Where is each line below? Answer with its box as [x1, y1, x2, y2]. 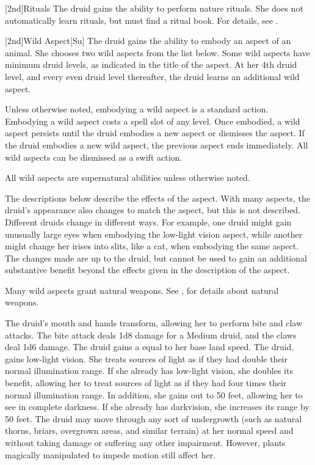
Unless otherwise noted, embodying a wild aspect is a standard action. [5, 103, 269, 115]
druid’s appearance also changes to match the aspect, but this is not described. [5, 203, 301, 216]
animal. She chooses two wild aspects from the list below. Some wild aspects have [5, 46, 310, 59]
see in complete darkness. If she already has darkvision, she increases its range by [5, 400, 310, 413]
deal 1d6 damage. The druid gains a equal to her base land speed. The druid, [5, 340, 294, 353]
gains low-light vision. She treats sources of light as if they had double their [5, 352, 288, 365]
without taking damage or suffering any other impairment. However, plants [5, 436, 286, 449]
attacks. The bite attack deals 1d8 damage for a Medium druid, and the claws [5, 328, 297, 341]
